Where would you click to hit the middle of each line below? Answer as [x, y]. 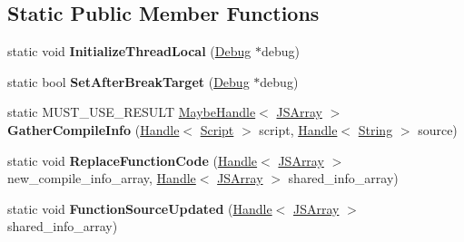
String [375, 129]
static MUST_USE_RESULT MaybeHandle [132, 112]
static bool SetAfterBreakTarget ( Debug [128, 81]
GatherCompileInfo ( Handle [94, 129]
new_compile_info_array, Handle [102, 178]
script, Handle [298, 129]
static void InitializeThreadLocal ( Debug [129, 51]
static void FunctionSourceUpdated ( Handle [140, 208]
